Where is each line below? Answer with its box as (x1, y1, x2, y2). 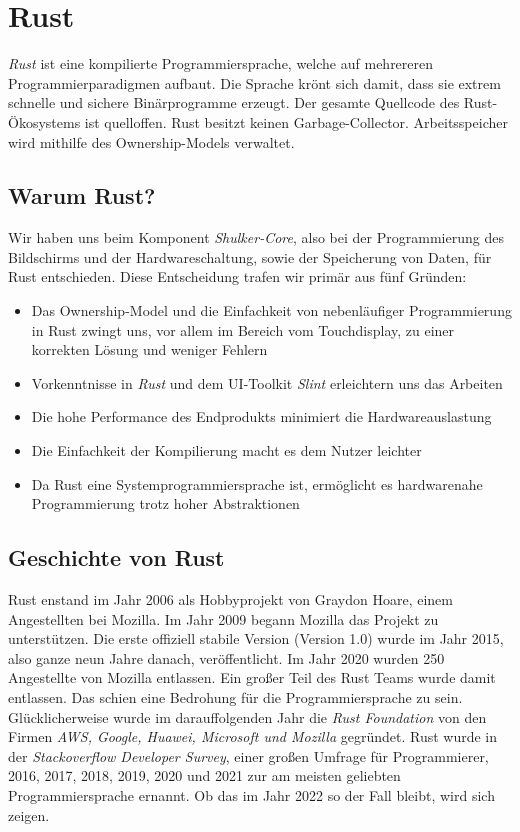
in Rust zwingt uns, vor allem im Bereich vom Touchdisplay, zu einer (31, 319, 455, 340)
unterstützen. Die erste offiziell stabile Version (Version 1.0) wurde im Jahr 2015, (8, 628, 504, 649)
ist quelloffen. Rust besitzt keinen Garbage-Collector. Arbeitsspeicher (84, 111, 508, 132)
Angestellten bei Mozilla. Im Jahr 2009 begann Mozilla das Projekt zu (8, 608, 439, 629)
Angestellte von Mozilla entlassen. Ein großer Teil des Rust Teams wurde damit (8, 667, 496, 688)
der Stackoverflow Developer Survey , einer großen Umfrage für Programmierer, (8, 745, 489, 766)
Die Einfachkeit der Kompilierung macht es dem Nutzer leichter (31, 440, 422, 461)
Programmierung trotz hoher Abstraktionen (31, 493, 300, 514)
